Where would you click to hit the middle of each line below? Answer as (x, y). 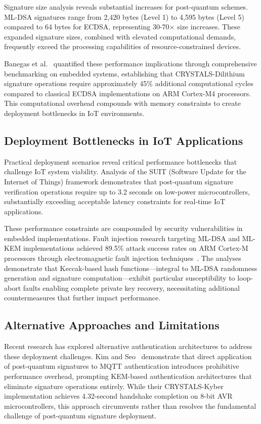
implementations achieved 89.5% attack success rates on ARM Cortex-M (136, 248)
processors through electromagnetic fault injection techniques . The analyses (123, 258)
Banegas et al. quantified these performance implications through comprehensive (130, 63)
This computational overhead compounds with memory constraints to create (122, 103)
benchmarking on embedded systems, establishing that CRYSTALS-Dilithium (124, 73)
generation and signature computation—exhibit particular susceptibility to (120, 278)
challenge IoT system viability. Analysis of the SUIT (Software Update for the (125, 171)
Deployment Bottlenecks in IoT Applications (124, 140)
